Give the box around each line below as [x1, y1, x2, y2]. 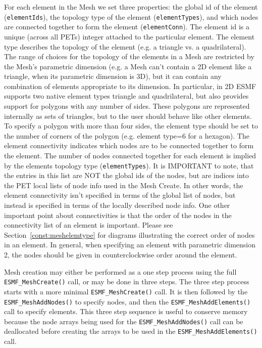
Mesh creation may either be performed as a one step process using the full [4, 266, 237, 277]
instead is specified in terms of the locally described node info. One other [4, 200, 230, 210]
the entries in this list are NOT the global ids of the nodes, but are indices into [4, 170, 249, 181]
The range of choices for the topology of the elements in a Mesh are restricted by [4, 51, 254, 62]
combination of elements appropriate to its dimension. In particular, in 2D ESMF [4, 80, 256, 91]
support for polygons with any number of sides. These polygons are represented [4, 101, 250, 111]
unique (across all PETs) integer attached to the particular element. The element [4, 31, 255, 41]
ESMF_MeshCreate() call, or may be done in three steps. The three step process [4, 276, 249, 287]
